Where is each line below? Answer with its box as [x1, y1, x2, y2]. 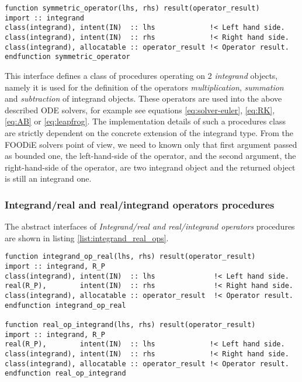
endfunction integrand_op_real [5, 301, 126, 310]
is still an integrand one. [5, 172, 92, 185]
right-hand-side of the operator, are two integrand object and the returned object [5, 161, 296, 173]
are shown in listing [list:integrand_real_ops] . [5, 231, 169, 244]
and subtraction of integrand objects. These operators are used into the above [5, 92, 282, 105]
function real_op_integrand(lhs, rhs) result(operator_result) [5, 320, 256, 329]
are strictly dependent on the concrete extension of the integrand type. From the [5, 126, 294, 138]
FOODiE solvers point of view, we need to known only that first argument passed [5, 138, 297, 150]
